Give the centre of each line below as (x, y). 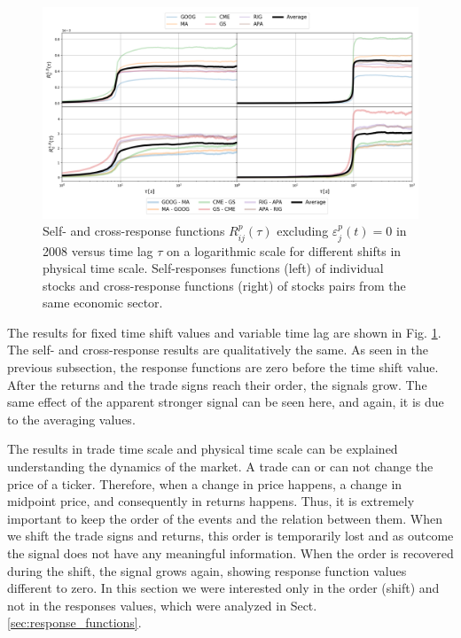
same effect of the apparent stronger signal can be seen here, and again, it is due (226, 402)
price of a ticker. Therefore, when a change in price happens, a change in (205, 483)
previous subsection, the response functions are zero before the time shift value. (223, 367)
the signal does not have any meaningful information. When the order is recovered (230, 553)
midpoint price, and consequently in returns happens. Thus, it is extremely (211, 501)
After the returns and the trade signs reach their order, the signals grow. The (217, 384)
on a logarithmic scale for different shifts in (284, 250)
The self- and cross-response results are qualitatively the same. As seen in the (218, 350)
